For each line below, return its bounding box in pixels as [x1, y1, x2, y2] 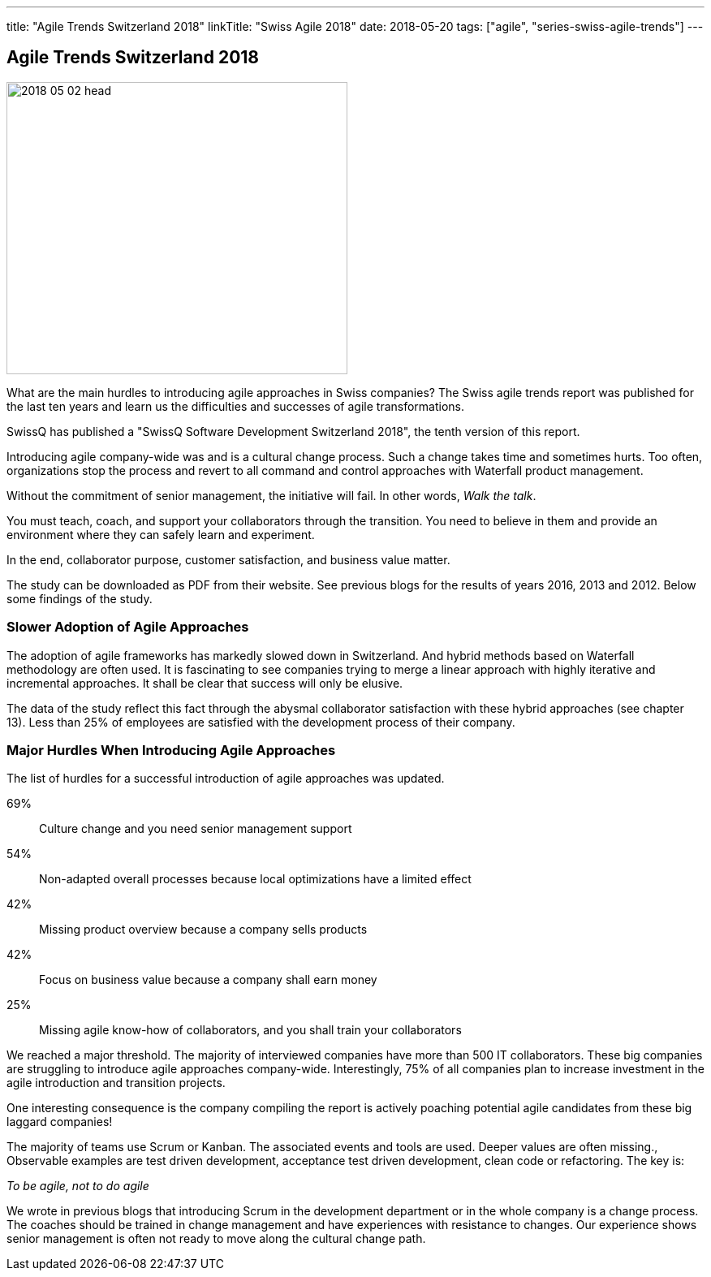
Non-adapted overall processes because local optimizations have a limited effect [39, 872, 472, 887]
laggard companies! [6, 1115, 113, 1129]
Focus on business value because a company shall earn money [39, 973, 377, 987]
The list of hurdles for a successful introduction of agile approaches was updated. [6, 771, 445, 786]
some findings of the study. [6, 591, 153, 606]
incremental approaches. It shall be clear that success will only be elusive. [6, 675, 403, 690]
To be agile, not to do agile [6, 1179, 149, 1193]
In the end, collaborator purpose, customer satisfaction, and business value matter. [6, 552, 450, 567]
